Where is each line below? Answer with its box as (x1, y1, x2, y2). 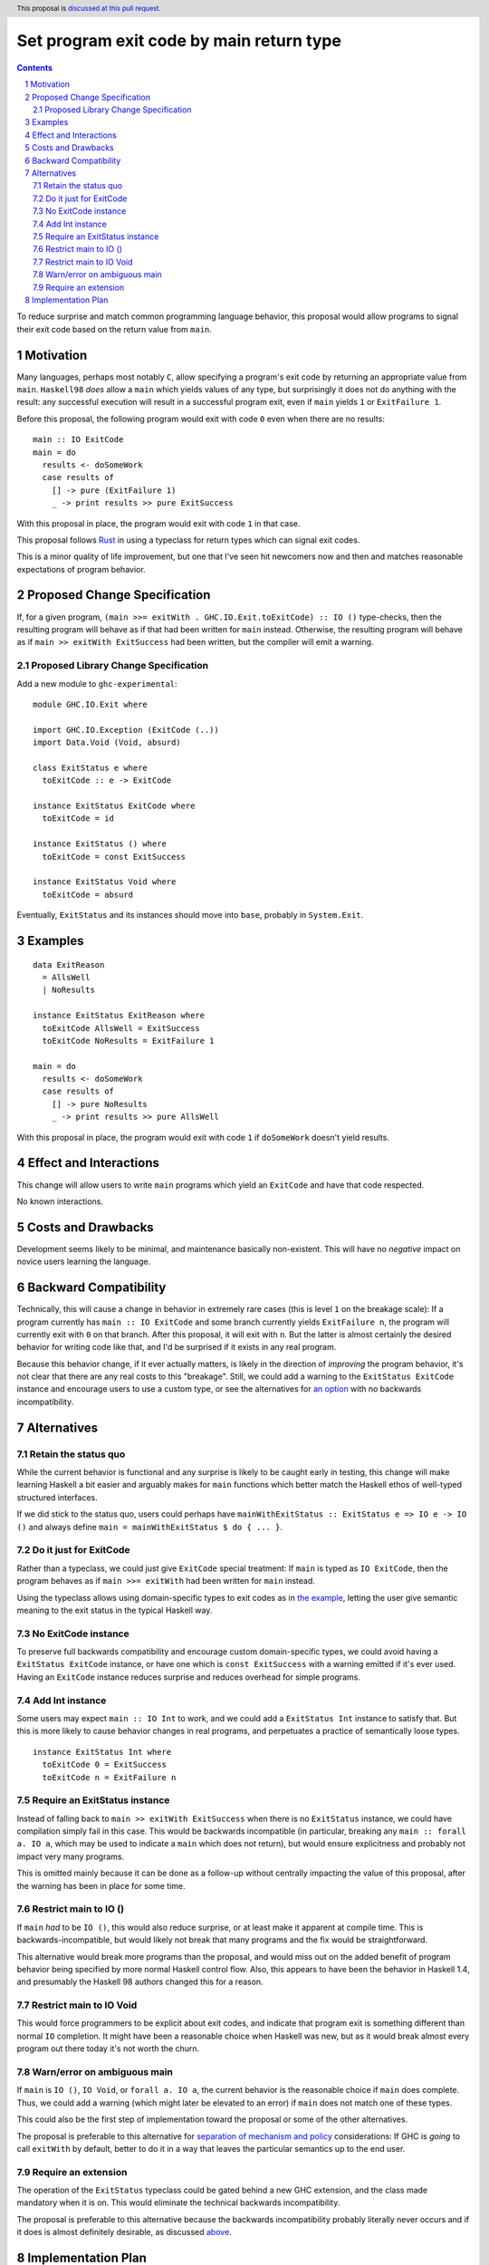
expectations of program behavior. (16, 564, 146, 574)
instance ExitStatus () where (33, 839, 168, 849)
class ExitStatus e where (33, 762, 149, 773)
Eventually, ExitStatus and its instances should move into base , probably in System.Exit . (16, 910, 364, 920)
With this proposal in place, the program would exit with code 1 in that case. (16, 517, 301, 529)
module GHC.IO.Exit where (33, 699, 149, 709)
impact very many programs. (16, 1851, 125, 1862)
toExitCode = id (42, 814, 115, 824)
